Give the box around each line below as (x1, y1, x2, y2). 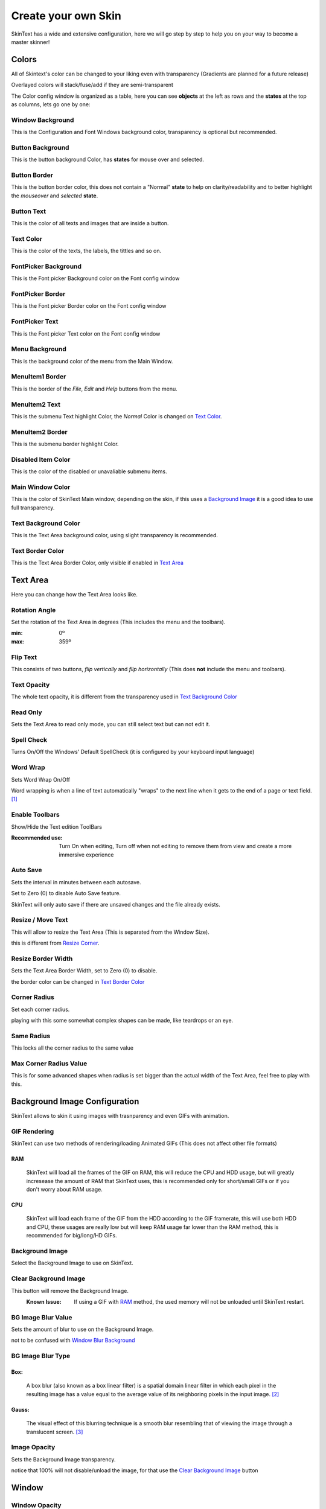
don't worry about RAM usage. (26, 1186, 103, 1193)
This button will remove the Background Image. (11, 1287, 129, 1294)
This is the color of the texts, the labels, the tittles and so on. (11, 247, 162, 255)
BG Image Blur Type (11, 1352, 71, 1361)
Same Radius (11, 1032, 51, 1040)
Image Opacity (11, 1443, 56, 1452)
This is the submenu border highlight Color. (11, 441, 119, 448)
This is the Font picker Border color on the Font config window (11, 302, 167, 310)
